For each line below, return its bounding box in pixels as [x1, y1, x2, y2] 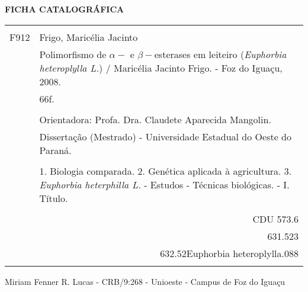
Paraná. [39, 143, 72, 157]
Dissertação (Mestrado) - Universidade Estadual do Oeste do [39, 129, 291, 143]
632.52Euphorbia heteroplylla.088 [160, 246, 299, 260]
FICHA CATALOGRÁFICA [5, 3, 124, 15]
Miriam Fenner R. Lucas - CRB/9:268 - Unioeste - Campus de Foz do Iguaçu [5, 275, 285, 287]
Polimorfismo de [39, 47, 107, 61]
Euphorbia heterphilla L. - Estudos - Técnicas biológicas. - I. [39, 177, 290, 191]
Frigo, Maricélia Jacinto [39, 30, 138, 44]
